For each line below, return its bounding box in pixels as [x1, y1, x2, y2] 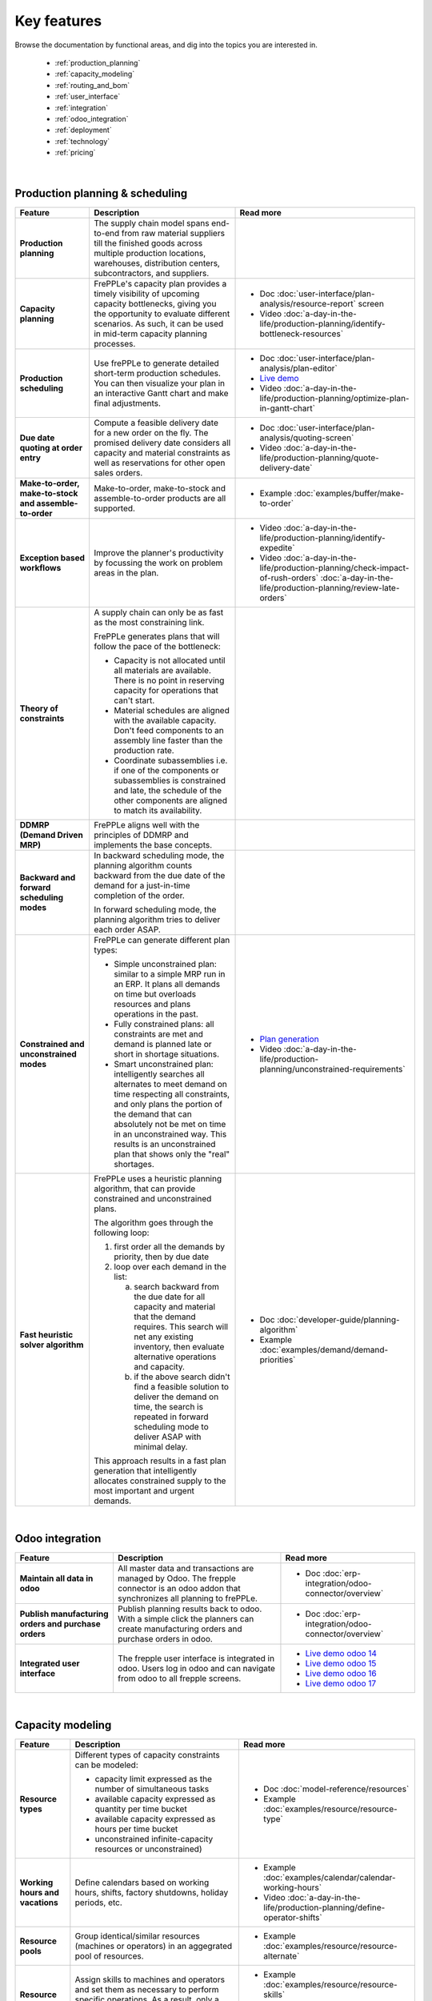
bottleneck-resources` [259, 328, 344, 339]
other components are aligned [113, 795, 228, 806]
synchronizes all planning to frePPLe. [117, 1593, 258, 1604]
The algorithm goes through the [93, 1217, 214, 1229]
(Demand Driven [19, 829, 83, 840]
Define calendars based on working [74, 1877, 210, 1888]
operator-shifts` [263, 1912, 323, 1923]
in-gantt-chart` [259, 403, 316, 414]
